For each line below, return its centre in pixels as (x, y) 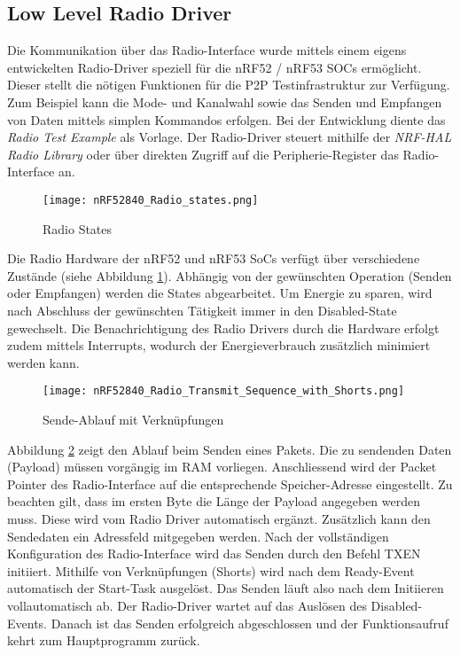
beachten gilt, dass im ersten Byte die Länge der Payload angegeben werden (214, 501)
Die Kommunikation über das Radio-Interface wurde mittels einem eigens (207, 50)
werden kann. (43, 362)
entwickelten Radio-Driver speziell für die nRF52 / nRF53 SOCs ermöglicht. (214, 67)
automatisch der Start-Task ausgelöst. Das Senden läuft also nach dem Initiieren (226, 588)
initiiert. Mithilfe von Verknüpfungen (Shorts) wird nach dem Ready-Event (211, 570)
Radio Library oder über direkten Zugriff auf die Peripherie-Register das (203, 154)
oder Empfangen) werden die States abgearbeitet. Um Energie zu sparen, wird (220, 293)
